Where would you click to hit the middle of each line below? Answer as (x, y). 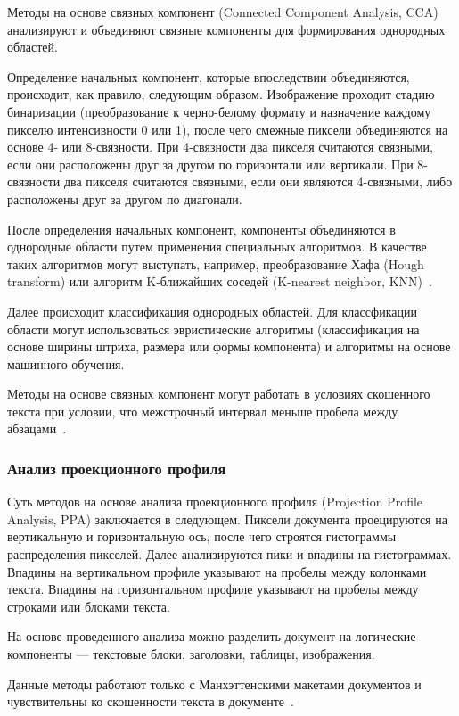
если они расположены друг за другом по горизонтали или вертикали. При (210, 164)
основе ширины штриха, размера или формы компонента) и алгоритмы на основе (229, 346)
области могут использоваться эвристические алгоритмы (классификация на (213, 329)
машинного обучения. (66, 363)
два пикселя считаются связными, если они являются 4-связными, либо (258, 181)
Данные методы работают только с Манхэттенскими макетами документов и (214, 683)
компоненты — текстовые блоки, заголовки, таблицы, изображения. (191, 654)
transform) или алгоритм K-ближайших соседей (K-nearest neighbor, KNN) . (220, 281)
